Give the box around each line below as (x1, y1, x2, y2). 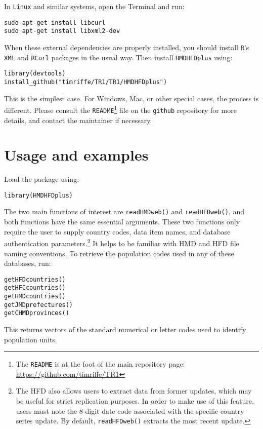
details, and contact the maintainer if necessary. (4, 114, 152, 125)
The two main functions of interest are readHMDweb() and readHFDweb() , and (4, 206, 244, 217)
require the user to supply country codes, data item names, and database (4, 226, 231, 237)
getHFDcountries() (4, 276, 66, 283)
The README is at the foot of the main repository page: (16, 359, 185, 369)
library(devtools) (4, 70, 66, 77)
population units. (4, 334, 57, 344)
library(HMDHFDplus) (4, 191, 73, 199)
